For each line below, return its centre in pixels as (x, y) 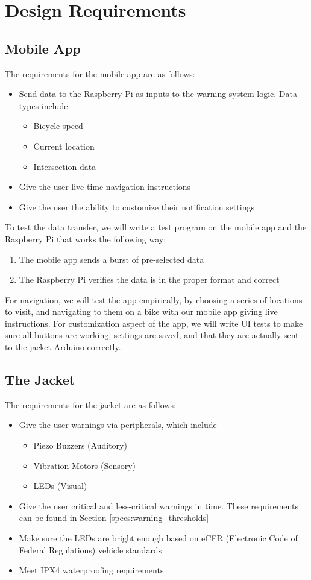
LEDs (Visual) (60, 486)
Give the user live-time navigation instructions (105, 187)
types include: (45, 105)
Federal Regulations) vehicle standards (90, 550)
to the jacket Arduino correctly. (63, 347)
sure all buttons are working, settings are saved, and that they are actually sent (152, 335)
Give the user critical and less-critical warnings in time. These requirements (159, 506)
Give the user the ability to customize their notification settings (137, 206)
